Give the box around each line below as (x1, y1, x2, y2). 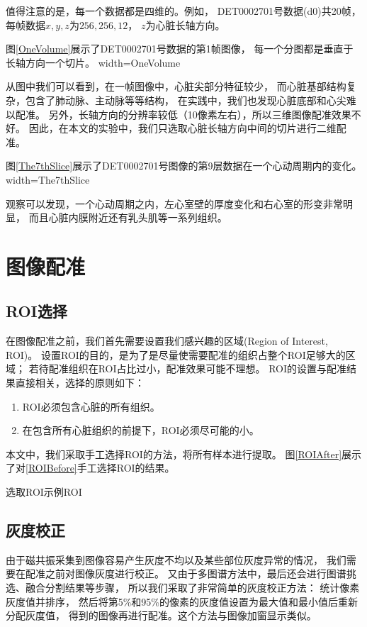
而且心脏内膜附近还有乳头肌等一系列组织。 (28, 210, 227, 225)
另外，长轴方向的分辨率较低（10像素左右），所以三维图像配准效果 (48, 106, 351, 121)
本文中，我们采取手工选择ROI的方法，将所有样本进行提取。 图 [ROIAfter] (6, 446, 342, 461)
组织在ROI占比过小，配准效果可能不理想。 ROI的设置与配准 (68, 361, 347, 376)
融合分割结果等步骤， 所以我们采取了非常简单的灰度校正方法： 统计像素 (25, 580, 360, 595)
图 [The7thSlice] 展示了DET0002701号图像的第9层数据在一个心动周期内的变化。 (6, 158, 362, 173)
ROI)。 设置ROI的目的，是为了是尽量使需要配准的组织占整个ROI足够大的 (6, 347, 346, 362)
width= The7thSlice (6, 172, 90, 187)
